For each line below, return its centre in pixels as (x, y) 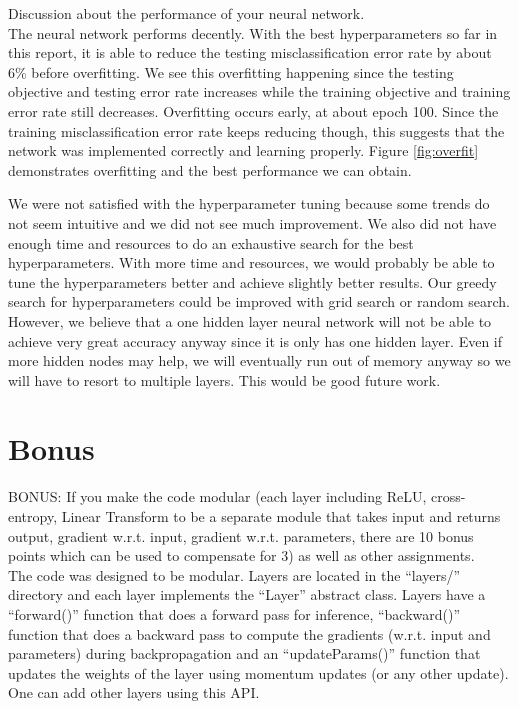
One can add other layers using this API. (134, 692)
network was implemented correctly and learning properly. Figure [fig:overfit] (243, 150)
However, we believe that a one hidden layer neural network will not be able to (250, 320)
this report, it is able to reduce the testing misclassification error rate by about (250, 52)
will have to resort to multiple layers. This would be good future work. (224, 379)
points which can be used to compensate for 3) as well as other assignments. (241, 555)
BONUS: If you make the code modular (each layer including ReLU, (217, 496)
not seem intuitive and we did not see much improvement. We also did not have (252, 222)
